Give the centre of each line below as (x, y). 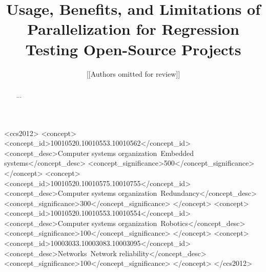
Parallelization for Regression (133, 29)
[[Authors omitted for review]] (133, 73)
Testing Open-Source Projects (133, 49)
